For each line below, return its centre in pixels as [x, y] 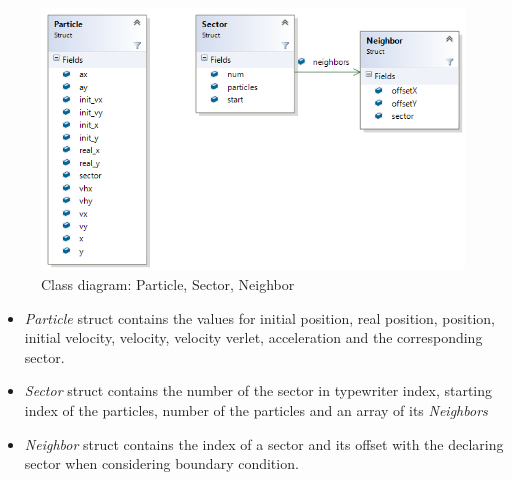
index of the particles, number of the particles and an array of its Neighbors [256, 409]
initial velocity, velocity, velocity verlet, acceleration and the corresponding [253, 337]
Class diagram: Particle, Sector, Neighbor [168, 283]
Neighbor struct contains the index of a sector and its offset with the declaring [264, 443]
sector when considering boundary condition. [161, 463]
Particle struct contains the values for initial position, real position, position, [259, 317]
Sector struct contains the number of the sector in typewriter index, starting [258, 390]
